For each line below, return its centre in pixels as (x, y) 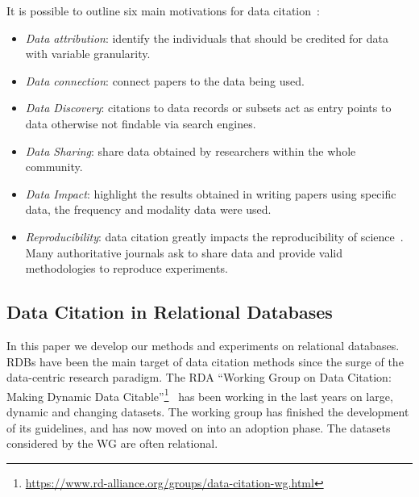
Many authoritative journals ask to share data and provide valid (184, 252)
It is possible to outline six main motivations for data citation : (163, 10)
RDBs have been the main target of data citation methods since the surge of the (205, 361)
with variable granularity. (88, 54)
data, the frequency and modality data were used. (148, 209)
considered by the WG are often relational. (112, 443)
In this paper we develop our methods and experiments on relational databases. (203, 345)
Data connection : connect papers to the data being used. (165, 80)
